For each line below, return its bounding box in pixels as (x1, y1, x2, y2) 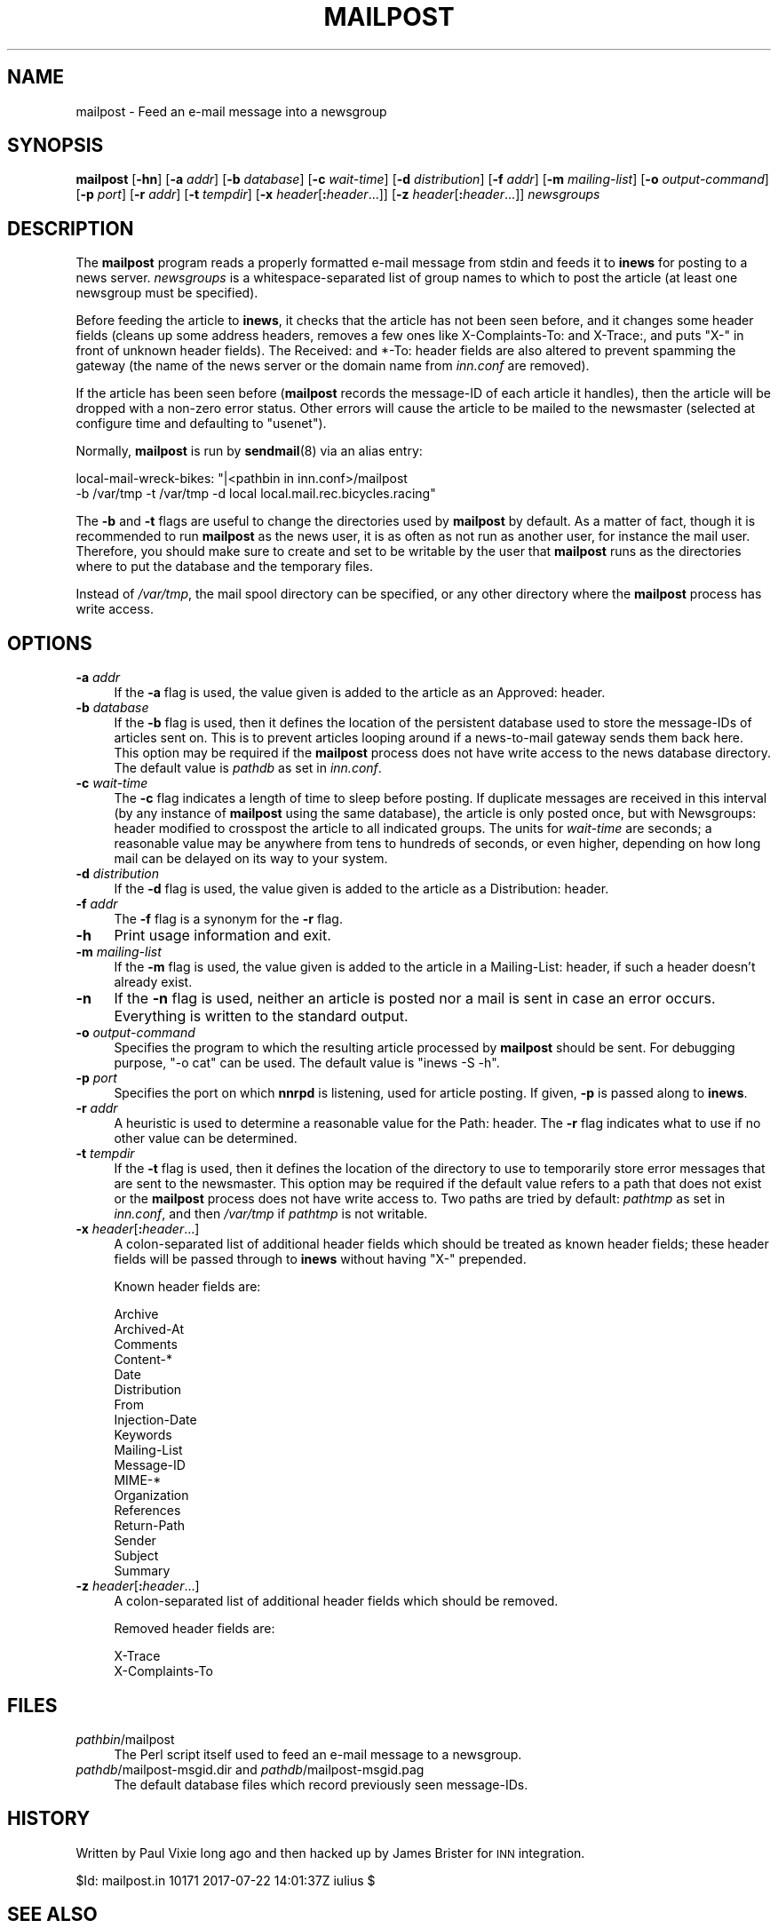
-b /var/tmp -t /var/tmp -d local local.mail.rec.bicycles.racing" (75, 486, 436, 502)
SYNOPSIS (7, 134, 104, 157)
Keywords (114, 1427, 172, 1443)
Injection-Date (114, 1412, 197, 1428)
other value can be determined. (114, 1131, 298, 1146)
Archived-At (114, 1321, 185, 1337)
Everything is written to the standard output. (114, 1007, 409, 1026)
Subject (114, 1548, 159, 1564)
